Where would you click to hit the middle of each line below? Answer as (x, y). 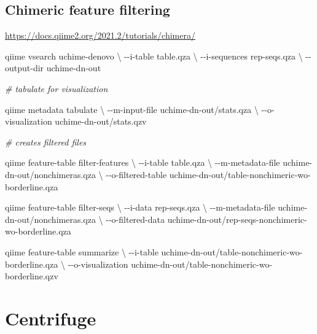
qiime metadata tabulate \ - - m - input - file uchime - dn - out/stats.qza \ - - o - (140, 109)
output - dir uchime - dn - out (53, 68)
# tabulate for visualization (57, 88)
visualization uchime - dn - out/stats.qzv (76, 121)
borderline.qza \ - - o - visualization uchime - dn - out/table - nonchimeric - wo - (139, 264)
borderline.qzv (32, 276)
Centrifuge (51, 318)
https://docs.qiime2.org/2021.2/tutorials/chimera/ (100, 35)
